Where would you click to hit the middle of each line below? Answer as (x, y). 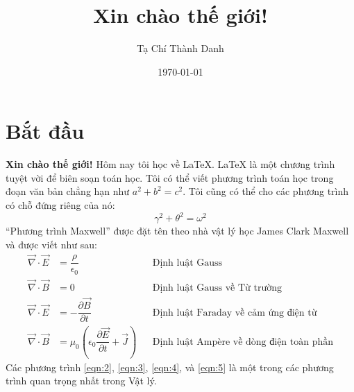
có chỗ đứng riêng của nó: (60, 205)
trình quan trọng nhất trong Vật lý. (81, 381)
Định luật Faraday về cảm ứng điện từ (235, 313)
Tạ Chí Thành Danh (180, 48)
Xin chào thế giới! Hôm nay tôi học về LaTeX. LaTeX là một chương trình (170, 164)
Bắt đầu (45, 131)
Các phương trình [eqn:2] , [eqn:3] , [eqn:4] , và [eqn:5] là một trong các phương (170, 367)
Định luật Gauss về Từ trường (217, 288)
